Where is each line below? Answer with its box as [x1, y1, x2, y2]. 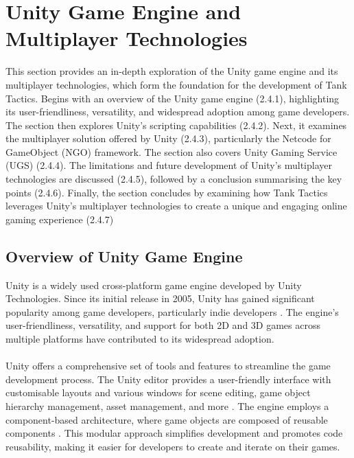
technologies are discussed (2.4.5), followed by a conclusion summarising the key [5, 172, 342, 186]
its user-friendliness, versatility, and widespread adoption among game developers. [5, 104, 350, 119]
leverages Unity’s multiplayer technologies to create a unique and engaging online [5, 198, 347, 213]
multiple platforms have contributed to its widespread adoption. [5, 332, 274, 346]
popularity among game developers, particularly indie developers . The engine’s [5, 304, 339, 319]
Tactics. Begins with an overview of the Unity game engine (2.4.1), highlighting [5, 91, 340, 105]
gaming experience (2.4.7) [5, 211, 114, 226]
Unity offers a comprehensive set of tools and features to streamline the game [5, 358, 331, 373]
